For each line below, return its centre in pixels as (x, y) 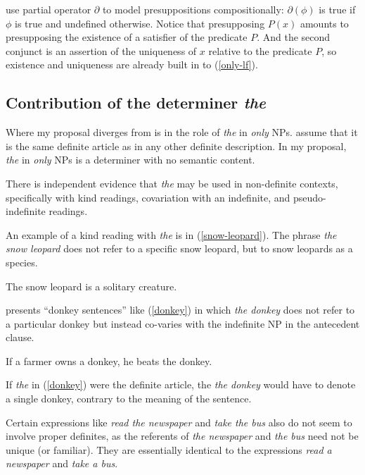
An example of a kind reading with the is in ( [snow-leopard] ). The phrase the (171, 234)
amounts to (324, 23)
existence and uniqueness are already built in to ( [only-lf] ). (132, 64)
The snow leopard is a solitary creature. (91, 286)
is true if (337, 9)
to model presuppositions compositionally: (193, 9)
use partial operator (49, 9)
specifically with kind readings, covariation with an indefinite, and (148, 197)
